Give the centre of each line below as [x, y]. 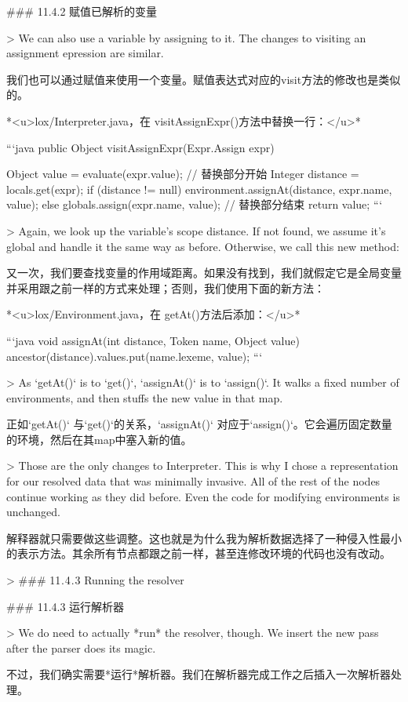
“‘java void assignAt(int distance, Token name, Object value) [153, 340]
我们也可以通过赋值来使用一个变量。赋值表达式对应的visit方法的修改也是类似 [204, 79]
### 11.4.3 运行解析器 [66, 606]
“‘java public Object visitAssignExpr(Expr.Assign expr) [140, 147]
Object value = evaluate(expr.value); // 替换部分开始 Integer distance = [183, 174]
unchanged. [33, 512]
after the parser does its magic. [81, 647]
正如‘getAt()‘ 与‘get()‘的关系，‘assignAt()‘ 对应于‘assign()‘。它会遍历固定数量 [199, 424]
